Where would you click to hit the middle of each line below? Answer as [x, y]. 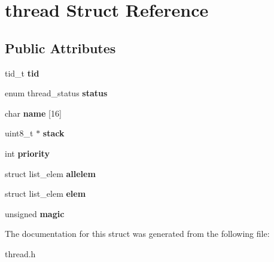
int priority [27, 153]
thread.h [20, 253]
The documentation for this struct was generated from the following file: [137, 234]
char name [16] [33, 113]
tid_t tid [22, 73]
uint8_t [19, 133]
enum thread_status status [56, 93]
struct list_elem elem [45, 194]
